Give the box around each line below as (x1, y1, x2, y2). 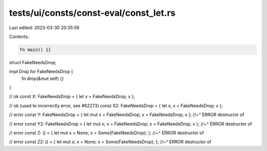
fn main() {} (19, 47, 51, 52)
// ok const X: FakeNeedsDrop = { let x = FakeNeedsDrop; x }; (9, 94, 135, 100)
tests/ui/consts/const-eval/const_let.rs (9, 7, 176, 18)
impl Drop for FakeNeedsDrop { (9, 69, 74, 75)
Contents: (9, 34, 29, 39)
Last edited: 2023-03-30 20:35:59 (9, 25, 80, 31)
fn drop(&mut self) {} (21, 75, 64, 81)
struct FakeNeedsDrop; (9, 59, 57, 65)
